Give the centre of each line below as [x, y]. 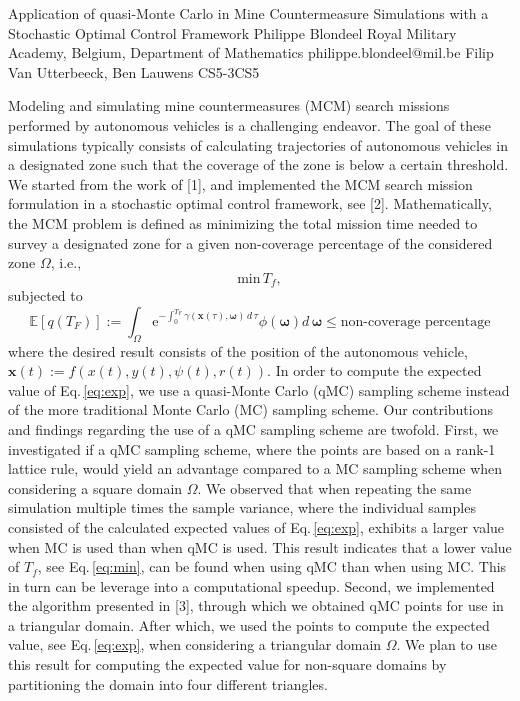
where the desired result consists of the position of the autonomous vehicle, [238, 350]
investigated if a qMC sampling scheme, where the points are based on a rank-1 [252, 448]
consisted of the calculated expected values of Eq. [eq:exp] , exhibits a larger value [256, 526]
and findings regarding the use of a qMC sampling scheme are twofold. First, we [253, 428]
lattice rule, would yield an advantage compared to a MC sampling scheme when [255, 468]
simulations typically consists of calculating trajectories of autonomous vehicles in [258, 144]
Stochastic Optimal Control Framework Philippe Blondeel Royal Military [232, 32]
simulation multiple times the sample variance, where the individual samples [242, 507]
